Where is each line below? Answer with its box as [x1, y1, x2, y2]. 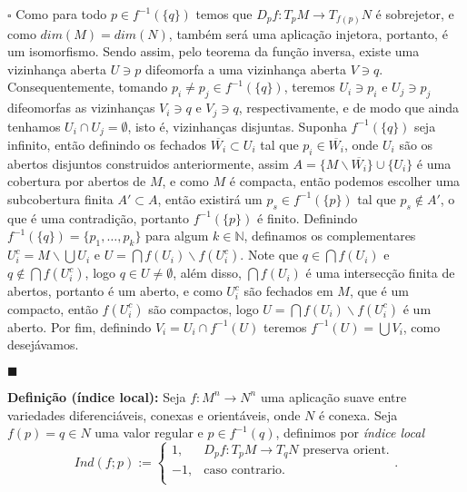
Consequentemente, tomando [7, 77, 168, 96]
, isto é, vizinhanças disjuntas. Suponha [127, 116, 347, 135]
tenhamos [7, 116, 61, 135]
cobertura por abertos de [7, 172, 146, 191]
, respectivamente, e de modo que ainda [238, 98, 460, 117]
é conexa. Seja [318, 405, 398, 424]
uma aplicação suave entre [260, 387, 407, 406]
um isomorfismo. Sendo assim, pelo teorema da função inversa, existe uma [7, 42, 420, 61]
